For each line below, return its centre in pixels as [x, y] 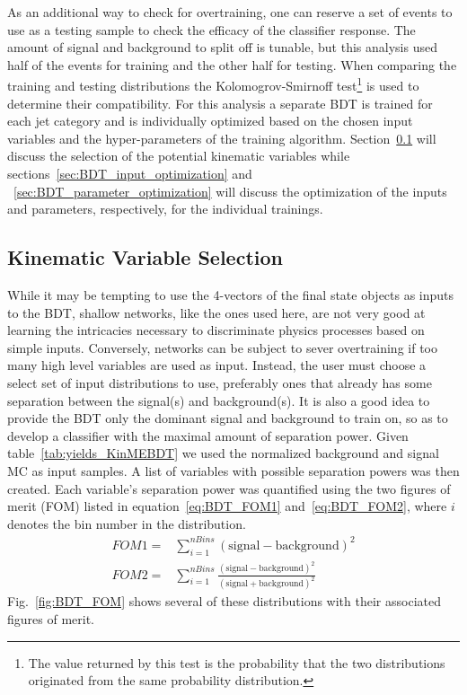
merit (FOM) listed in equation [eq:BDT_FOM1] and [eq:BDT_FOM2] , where [227, 506]
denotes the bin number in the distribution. [127, 523]
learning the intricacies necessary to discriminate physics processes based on [216, 330]
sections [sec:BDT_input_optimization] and [130, 173]
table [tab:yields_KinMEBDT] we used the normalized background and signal [223, 453]
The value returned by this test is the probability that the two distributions [237, 662]
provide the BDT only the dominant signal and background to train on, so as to [228, 418]
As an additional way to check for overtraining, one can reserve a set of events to [230, 12]
